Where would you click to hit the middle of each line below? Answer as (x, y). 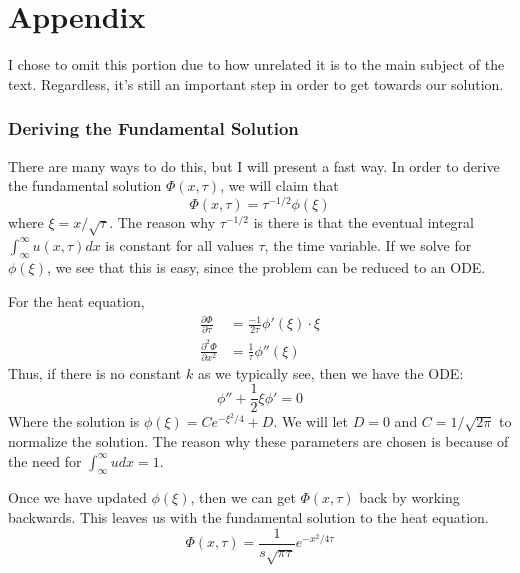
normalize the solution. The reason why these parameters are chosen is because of (258, 441)
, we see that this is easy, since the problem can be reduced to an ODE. (266, 267)
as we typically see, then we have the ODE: (330, 372)
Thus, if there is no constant (95, 372)
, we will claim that (279, 185)
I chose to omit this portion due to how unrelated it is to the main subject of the (256, 64)
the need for (45, 460)
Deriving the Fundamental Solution (153, 128)
